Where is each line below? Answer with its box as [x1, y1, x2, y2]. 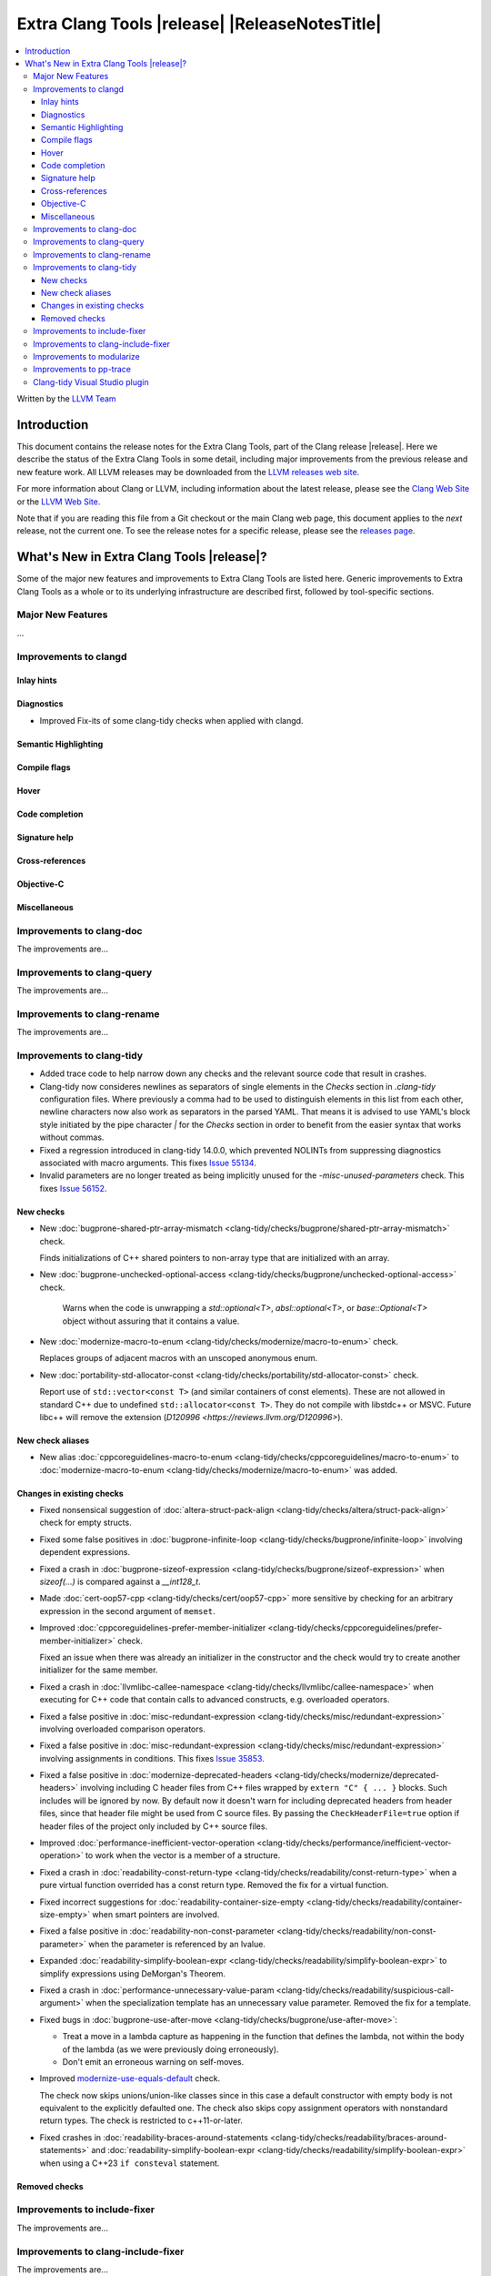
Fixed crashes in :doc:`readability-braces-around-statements [39, 2131, 268, 2143]
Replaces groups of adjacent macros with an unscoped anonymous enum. [39, 1353, 318, 1364]
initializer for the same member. [39, 1664, 158, 1675]
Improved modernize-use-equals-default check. [39, 2073, 221, 2084]
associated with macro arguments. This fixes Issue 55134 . [39, 1157, 256, 1169]
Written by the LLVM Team [16, 393, 117, 404]
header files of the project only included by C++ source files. [39, 1821, 268, 1832]
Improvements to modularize [33, 351, 141, 361]
